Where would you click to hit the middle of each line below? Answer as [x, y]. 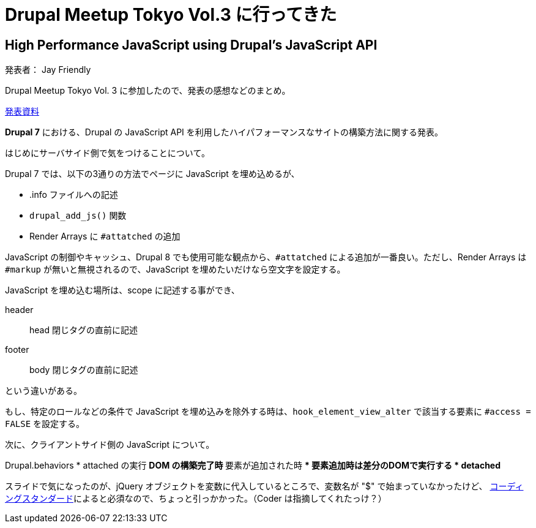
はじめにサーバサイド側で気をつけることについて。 [108, 153]
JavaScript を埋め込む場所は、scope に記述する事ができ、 [122, 290]
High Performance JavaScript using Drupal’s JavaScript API [191, 45]
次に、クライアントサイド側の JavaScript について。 [110, 445]
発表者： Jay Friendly [48, 70]
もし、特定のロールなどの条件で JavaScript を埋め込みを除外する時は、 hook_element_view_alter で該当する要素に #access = [268, 412]
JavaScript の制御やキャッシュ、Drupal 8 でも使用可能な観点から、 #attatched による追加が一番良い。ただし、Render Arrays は [266, 257]
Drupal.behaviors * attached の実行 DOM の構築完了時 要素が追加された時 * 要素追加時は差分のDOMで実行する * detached [253, 466]
